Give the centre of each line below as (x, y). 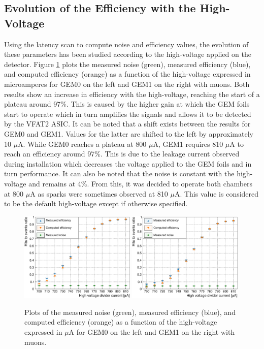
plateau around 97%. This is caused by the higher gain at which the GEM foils (127, 104)
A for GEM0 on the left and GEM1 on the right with (152, 331)
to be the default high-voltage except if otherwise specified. (96, 203)
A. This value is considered (217, 193)
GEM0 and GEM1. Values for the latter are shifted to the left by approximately (129, 133)
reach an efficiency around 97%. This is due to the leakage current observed (122, 154)
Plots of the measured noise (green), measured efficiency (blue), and (130, 312)
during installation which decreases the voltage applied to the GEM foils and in (128, 163)
